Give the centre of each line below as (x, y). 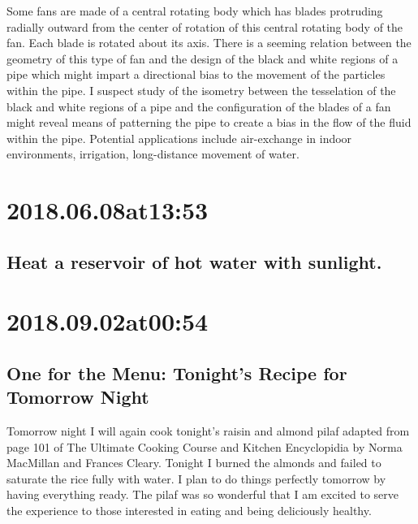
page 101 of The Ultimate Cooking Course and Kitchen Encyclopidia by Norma (205, 446)
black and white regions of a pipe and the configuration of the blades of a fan (199, 106)
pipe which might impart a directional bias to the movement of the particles (196, 74)
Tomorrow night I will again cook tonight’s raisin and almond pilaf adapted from (208, 431)
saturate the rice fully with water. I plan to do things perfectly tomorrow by (196, 478)
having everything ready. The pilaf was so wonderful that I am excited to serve (203, 494)
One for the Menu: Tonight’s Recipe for (177, 372)
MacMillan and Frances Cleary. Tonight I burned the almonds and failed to (194, 463)
